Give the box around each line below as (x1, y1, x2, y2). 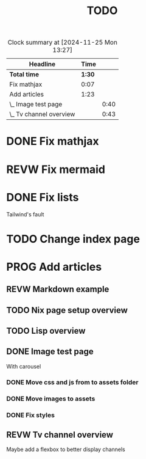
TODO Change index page (6, 232, 140, 246)
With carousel (6, 362, 41, 370)
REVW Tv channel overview (6, 430, 114, 440)
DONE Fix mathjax (6, 134, 99, 149)
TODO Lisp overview (6, 326, 86, 336)
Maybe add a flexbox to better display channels (6, 446, 126, 453)
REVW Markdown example (6, 284, 109, 295)
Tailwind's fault (6, 210, 44, 218)
